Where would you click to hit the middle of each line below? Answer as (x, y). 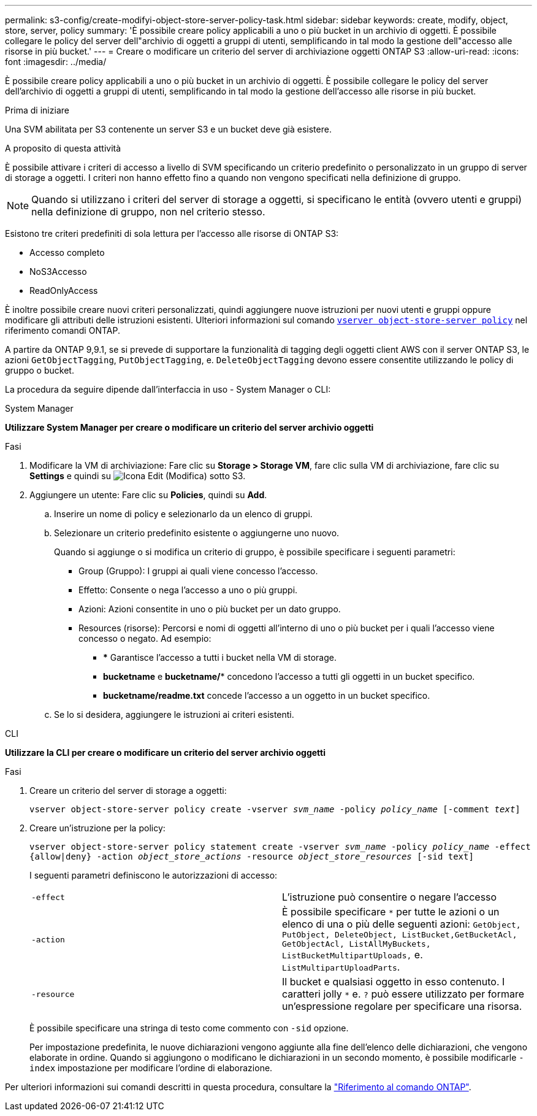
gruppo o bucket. (40, 370)
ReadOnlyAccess (64, 291)
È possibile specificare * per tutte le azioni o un (391, 912)
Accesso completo (67, 252)
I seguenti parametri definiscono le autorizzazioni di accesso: (154, 875)
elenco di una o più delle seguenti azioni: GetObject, (402, 924)
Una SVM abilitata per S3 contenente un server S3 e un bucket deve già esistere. (168, 129)
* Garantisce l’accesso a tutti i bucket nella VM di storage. (220, 657)
